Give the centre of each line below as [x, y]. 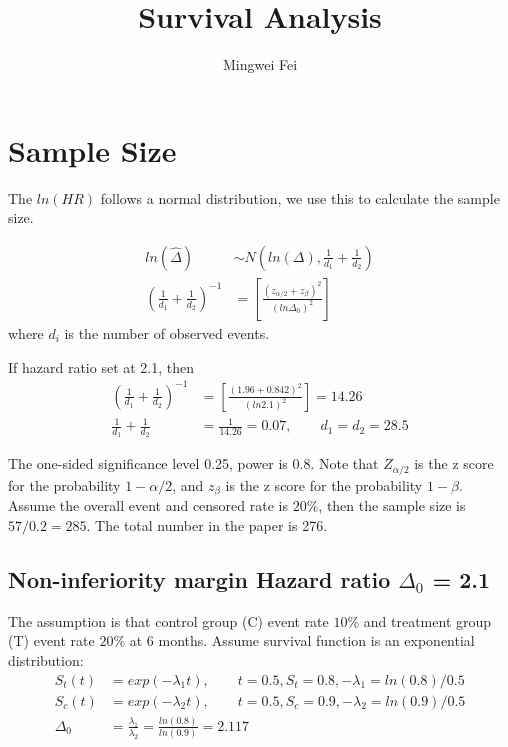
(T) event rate [51, 640]
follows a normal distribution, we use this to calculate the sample [300, 197]
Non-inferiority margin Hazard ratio [199, 578]
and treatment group [427, 620]
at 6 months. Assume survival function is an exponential [302, 640]
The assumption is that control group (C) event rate [168, 620]
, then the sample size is [392, 505]
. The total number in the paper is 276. [207, 524]
